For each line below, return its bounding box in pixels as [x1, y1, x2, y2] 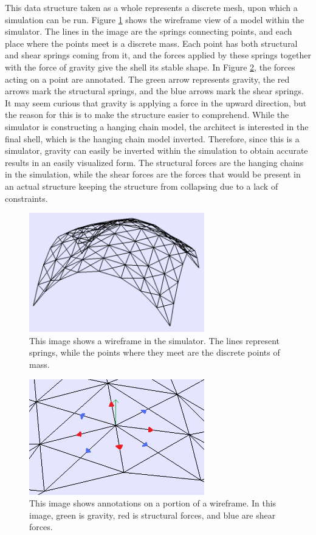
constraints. [5, 192, 48, 204]
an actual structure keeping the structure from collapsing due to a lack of [5, 179, 278, 192]
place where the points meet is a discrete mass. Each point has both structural [5, 36, 298, 49]
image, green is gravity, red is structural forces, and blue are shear [29, 508, 276, 521]
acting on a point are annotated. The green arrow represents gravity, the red [5, 72, 290, 85]
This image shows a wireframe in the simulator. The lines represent [29, 334, 280, 347]
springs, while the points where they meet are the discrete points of [29, 346, 280, 359]
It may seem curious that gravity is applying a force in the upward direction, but [5, 96, 307, 109]
